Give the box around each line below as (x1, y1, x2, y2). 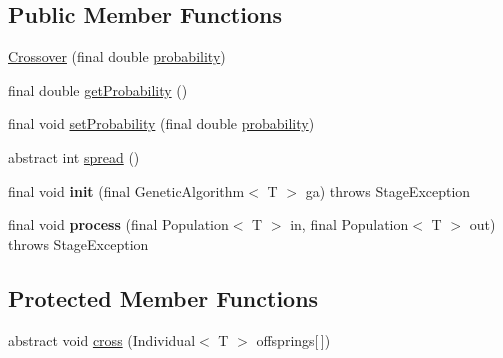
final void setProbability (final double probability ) (8, 113, 315, 134)
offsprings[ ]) (256, 329, 331, 350)
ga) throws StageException (305, 180, 471, 201)
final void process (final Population (8, 214, 229, 235)
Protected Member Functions (8, 282, 319, 313)
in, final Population (290, 214, 409, 235)
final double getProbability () (8, 79, 188, 100)
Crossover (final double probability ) (8, 46, 226, 67)
